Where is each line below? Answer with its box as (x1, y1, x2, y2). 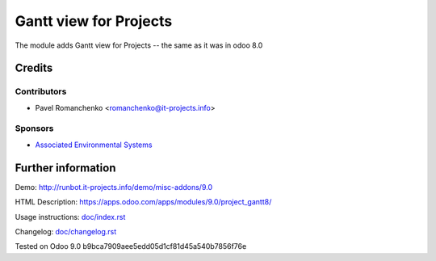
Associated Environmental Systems (35, 140, 153, 149)
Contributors (15, 86, 67, 97)
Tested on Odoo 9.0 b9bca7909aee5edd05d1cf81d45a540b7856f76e (15, 242, 247, 251)
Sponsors (15, 123, 54, 134)
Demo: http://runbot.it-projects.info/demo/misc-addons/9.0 (15, 182, 213, 192)
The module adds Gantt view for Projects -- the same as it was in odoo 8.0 (15, 40, 263, 50)
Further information (15, 161, 116, 175)
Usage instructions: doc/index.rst (15, 212, 126, 221)
